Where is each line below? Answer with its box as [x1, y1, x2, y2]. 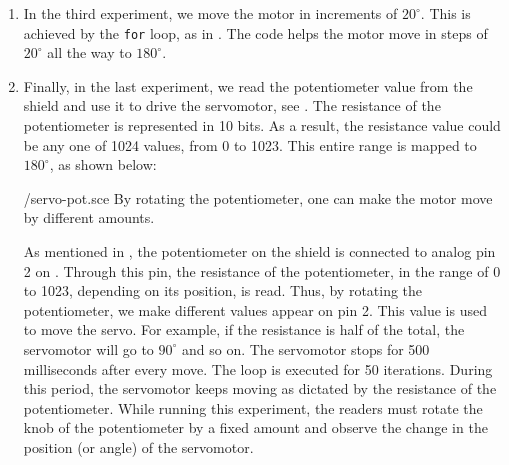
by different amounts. [23, 207, 155, 228]
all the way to [47, 42, 132, 63]
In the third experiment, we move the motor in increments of [23, 3, 398, 23]
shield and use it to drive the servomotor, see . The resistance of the [23, 95, 441, 116]
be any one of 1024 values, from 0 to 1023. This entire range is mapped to [23, 134, 477, 155]
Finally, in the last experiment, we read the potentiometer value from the [23, 75, 473, 96]
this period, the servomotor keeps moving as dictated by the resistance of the [23, 378, 497, 399]
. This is [420, 3, 471, 23]
